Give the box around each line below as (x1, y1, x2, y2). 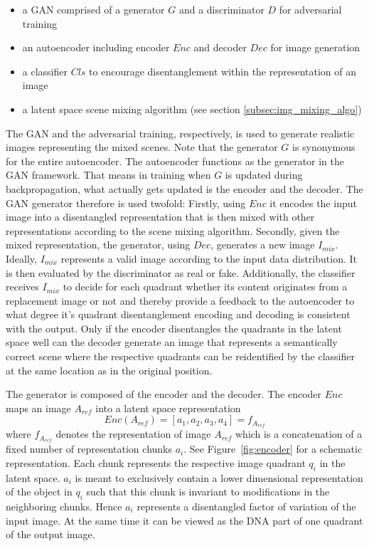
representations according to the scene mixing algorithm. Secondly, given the (6, 223, 340, 238)
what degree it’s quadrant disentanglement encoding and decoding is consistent (6, 307, 351, 322)
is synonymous (292, 140, 355, 154)
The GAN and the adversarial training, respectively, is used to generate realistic (6, 125, 355, 140)
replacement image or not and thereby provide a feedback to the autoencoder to (6, 293, 355, 308)
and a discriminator (178, 2, 264, 16)
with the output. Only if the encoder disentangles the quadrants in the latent (6, 320, 342, 335)
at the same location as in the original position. (6, 362, 213, 377)
